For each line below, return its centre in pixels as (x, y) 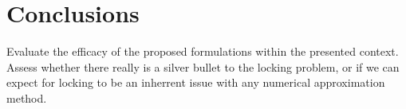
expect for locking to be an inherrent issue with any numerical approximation (196, 82)
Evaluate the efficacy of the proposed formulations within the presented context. (203, 51)
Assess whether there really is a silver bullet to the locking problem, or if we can (203, 66)
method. (27, 97)
